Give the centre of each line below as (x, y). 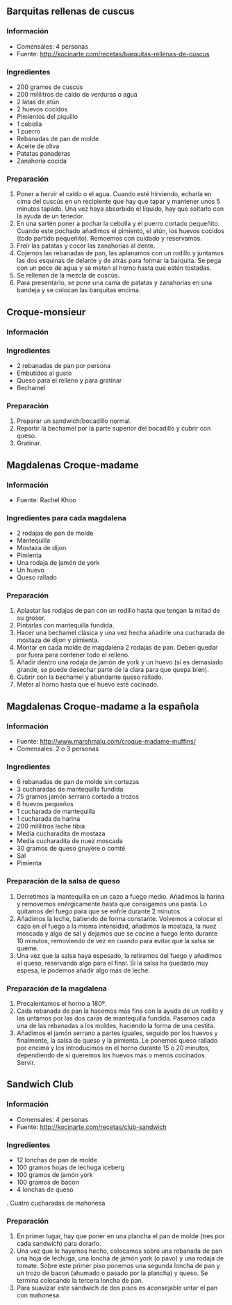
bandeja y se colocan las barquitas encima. (78, 290)
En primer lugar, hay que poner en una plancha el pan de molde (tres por (121, 1236)
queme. (27, 948)
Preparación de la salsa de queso (64, 881)
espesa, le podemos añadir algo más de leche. (83, 970)
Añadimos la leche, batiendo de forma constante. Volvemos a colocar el (119, 918)
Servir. (26, 1063)
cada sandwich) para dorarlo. (59, 1244)
